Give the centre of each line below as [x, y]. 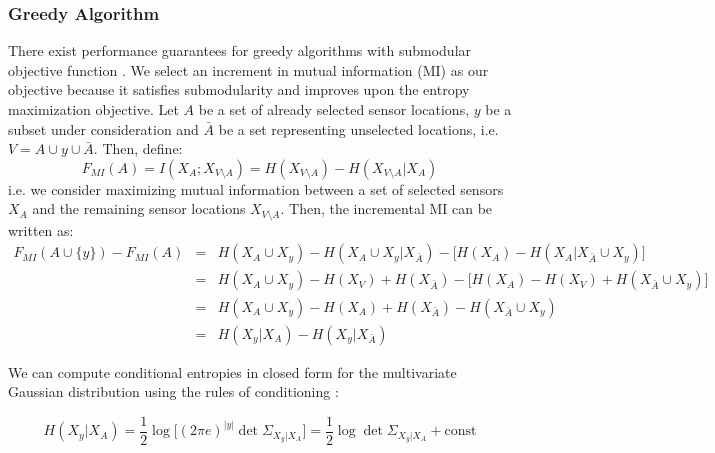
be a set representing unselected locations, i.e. [358, 128]
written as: [41, 229]
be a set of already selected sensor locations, [334, 109]
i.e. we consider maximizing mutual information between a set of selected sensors [256, 188]
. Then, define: [138, 148]
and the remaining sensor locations [139, 208]
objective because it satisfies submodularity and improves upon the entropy [239, 89]
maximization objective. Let [93, 109]
